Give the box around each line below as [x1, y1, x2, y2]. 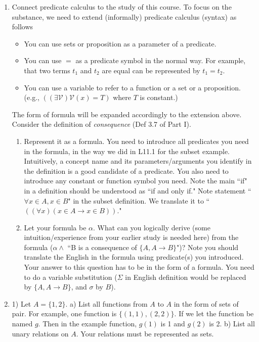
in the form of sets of [174, 298, 239, 309]
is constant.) [140, 92, 178, 103]
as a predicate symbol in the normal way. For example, [75, 55, 246, 66]
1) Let [12, 298, 31, 309]
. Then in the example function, [38, 318, 137, 329]
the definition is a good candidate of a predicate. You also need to [24, 165, 229, 176]
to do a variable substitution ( [24, 271, 117, 282]
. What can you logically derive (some [93, 222, 210, 232]
